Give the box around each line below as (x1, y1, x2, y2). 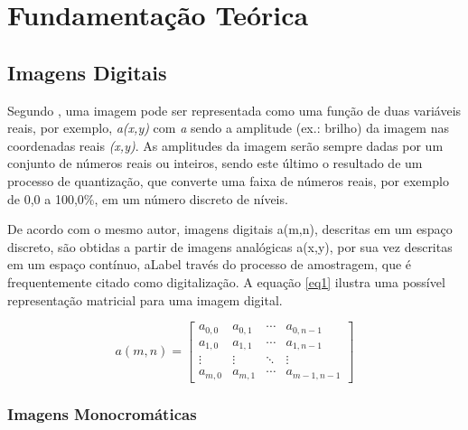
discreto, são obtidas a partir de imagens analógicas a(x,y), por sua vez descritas (7, 237, 453, 256)
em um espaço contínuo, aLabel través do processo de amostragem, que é (7, 255, 412, 274)
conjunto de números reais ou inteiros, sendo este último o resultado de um (7, 154, 423, 173)
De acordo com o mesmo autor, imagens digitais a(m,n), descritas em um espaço (7, 220, 453, 238)
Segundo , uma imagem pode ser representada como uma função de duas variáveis (7, 100, 462, 119)
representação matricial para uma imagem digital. (7, 290, 283, 309)
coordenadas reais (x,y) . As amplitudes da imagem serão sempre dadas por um (7, 136, 444, 154)
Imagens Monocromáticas (7, 402, 197, 425)
